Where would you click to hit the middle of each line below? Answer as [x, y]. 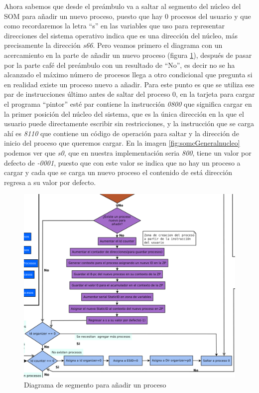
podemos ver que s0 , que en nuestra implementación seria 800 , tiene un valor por [128, 152]
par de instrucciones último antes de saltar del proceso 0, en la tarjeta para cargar [129, 94]
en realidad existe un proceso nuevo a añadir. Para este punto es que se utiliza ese [129, 84]
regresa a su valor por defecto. [50, 182]
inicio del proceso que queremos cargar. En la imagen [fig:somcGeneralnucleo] [122, 143]
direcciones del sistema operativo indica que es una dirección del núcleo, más [121, 35]
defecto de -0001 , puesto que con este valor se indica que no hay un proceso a [122, 162]
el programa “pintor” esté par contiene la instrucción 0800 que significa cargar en [128, 103]
